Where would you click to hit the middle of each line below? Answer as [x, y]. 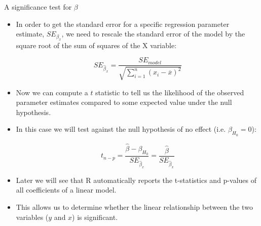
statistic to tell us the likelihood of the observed [170, 92]
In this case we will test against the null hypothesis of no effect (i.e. [121, 129]
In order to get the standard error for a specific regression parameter [123, 24]
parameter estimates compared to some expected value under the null [124, 102]
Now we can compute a [52, 92]
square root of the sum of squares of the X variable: [96, 45]
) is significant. [95, 217]
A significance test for [38, 7]
